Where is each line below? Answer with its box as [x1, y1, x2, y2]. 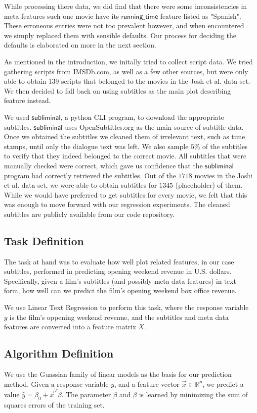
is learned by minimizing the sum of [139, 389, 248, 399]
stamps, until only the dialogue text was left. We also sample [4, 141, 189, 151]
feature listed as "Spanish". [160, 10, 241, 21]
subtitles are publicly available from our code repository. [4, 208, 175, 219]
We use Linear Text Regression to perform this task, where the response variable [4, 302, 249, 312]
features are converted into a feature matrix [4, 321, 136, 332]
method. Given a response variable [4, 378, 109, 389]
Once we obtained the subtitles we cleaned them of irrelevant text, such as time [4, 131, 245, 142]
